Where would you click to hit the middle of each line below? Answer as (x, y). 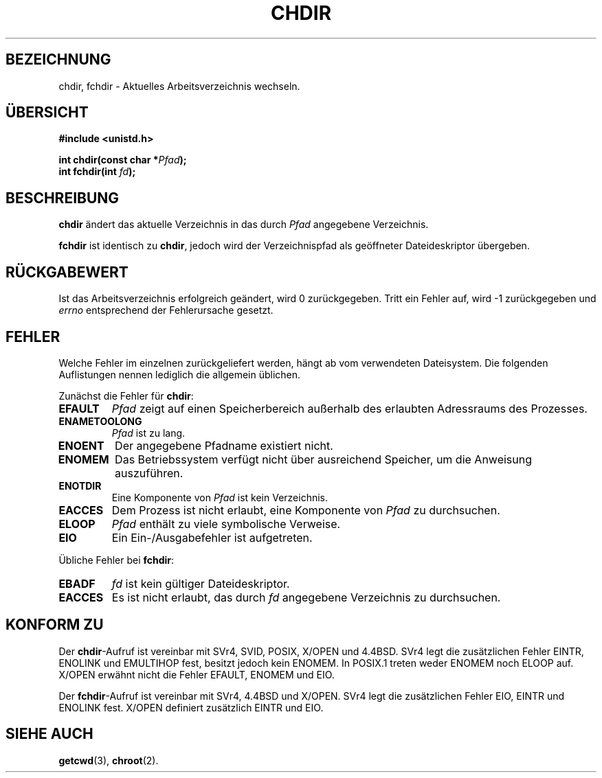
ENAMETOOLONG (100, 421)
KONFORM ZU (55, 625)
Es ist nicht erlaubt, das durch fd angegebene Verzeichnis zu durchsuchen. (306, 597)
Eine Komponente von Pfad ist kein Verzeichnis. (220, 497)
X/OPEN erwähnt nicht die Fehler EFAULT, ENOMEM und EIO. (197, 674)
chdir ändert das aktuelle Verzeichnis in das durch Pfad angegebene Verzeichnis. (244, 225)
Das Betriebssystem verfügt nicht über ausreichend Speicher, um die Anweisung (324, 459)
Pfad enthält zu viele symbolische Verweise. (226, 524)
